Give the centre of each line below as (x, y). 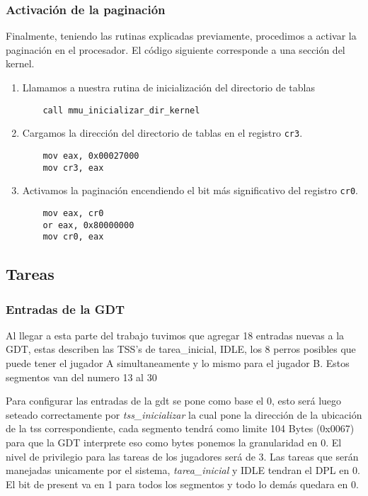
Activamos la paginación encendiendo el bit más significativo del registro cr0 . (190, 190)
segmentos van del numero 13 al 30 (81, 377)
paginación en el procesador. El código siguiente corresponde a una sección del (176, 49)
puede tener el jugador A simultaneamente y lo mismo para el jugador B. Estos (178, 363)
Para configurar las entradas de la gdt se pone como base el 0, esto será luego (174, 401)
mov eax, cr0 (73, 213)
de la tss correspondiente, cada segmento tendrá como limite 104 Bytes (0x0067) (180, 428)
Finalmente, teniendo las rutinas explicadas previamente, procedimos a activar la (181, 36)
